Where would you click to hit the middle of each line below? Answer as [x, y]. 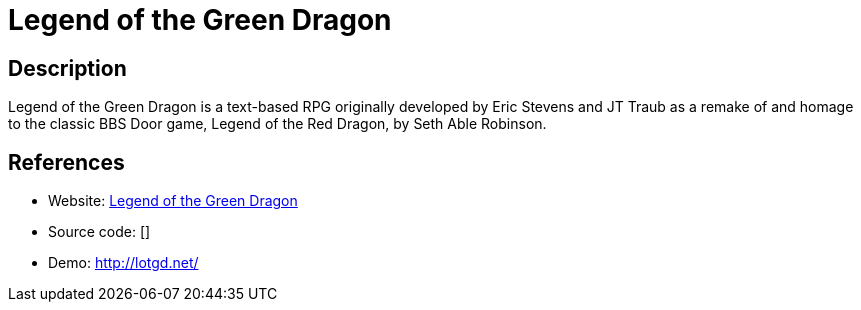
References [66, 162]
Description [67, 68]
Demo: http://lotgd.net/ [123, 263]
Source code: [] [99, 232]
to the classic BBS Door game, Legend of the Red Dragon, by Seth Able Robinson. [277, 124]
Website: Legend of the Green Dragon [173, 201]
